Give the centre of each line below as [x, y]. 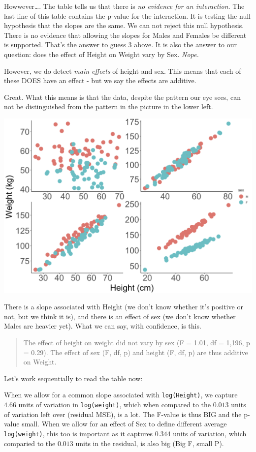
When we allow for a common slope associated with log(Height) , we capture [121, 395]
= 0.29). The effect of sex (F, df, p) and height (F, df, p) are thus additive [136, 352]
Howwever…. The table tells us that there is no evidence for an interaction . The [124, 6]
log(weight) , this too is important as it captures [78, 433]
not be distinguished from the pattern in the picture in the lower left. [109, 106]
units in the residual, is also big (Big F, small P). [150, 443]
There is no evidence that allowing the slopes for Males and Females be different [125, 35]
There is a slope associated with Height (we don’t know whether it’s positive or [124, 307]
